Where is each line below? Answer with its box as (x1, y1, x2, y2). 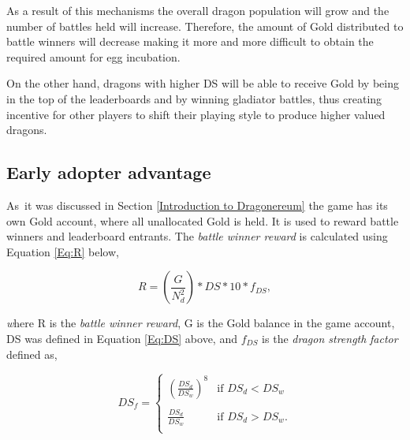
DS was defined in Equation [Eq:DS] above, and (6, 330, 237, 346)
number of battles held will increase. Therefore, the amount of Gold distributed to (6, 17, 404, 34)
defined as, (6, 345, 58, 362)
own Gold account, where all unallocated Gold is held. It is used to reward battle (6, 212, 399, 229)
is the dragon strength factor (262, 330, 398, 346)
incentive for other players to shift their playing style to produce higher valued (6, 106, 386, 122)
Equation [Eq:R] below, (6, 243, 119, 259)
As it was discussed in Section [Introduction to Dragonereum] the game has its (6, 196, 388, 213)
